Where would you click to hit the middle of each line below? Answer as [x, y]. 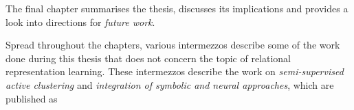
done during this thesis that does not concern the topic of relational [148, 58]
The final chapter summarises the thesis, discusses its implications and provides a [177, 8]
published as [32, 98]
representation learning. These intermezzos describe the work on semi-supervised [175, 71]
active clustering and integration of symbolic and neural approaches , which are [170, 84]
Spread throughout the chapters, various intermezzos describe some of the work [173, 45]
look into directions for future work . [80, 22]
